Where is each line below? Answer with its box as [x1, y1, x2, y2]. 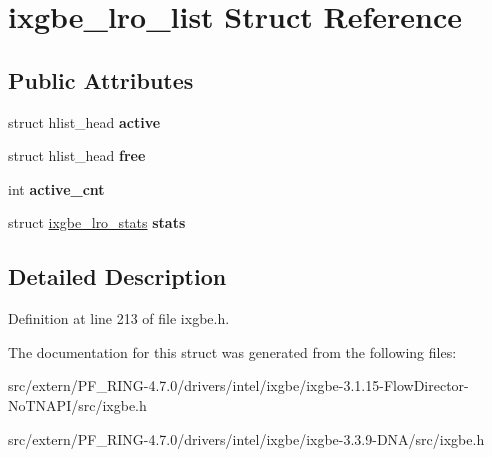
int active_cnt [8, 178, 105, 199]
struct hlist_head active [8, 111, 161, 132]
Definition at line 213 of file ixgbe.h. [8, 308, 230, 329]
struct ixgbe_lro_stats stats [8, 212, 186, 233]
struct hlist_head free [8, 145, 146, 166]
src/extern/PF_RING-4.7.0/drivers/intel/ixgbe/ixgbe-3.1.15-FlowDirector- [8, 375, 469, 396]
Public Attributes [8, 64, 194, 95]
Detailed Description [8, 261, 227, 292]
